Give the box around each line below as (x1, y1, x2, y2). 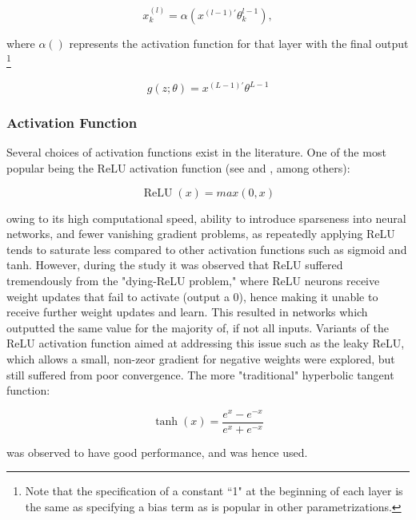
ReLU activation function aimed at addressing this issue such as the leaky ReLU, (6, 335, 405, 351)
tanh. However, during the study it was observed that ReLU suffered (6, 256, 343, 273)
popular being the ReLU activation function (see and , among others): (6, 159, 350, 176)
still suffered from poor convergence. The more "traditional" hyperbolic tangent (6, 366, 394, 383)
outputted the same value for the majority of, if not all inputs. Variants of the (6, 319, 389, 335)
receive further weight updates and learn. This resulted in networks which (6, 304, 368, 320)
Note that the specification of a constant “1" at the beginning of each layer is (25, 482, 403, 499)
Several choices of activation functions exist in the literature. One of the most (6, 144, 386, 161)
